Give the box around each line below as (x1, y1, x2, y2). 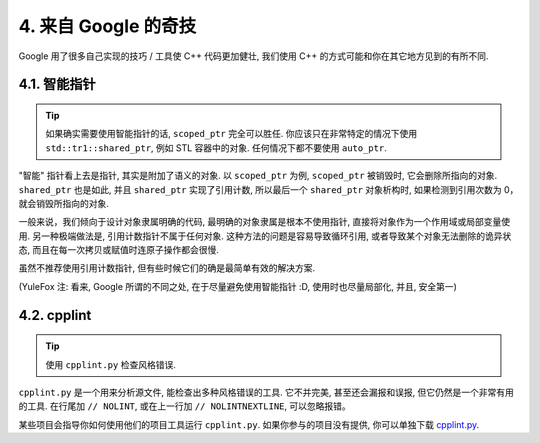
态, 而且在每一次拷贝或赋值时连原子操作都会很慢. (18, 244, 220, 256)
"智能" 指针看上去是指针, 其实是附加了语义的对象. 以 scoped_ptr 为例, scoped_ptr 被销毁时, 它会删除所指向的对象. (18, 170, 498, 182)
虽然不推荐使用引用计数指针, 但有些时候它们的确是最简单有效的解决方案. (18, 262, 316, 274)
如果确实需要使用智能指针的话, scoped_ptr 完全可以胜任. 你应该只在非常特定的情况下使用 (45, 128, 418, 140)
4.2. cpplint (18, 306, 92, 324)
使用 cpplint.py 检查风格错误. (45, 358, 177, 370)
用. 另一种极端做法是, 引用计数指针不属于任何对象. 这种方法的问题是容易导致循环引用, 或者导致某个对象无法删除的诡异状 (18, 230, 512, 242)
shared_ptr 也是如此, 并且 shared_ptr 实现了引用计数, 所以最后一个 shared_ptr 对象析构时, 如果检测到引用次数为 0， (18, 183, 519, 195)
